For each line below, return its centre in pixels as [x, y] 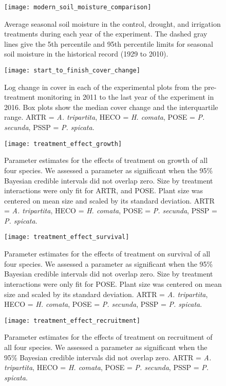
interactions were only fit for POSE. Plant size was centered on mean [113, 283]
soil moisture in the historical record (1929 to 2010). [86, 54]
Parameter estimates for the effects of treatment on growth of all [106, 160]
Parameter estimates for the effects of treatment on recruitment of [108, 337]
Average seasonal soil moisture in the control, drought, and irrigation [112, 23]
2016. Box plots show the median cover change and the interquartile [111, 107]
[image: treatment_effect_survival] [67, 237]
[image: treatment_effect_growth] [63, 144]
